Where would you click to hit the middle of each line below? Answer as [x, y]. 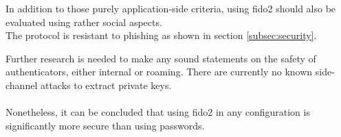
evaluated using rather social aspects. [84, 22]
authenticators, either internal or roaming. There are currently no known [159, 72]
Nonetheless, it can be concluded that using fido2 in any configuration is [158, 112]
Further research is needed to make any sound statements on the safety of [161, 58]
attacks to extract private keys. [106, 85]
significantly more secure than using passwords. [105, 125]
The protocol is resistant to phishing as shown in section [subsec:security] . [161, 35]
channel [22, 85]
